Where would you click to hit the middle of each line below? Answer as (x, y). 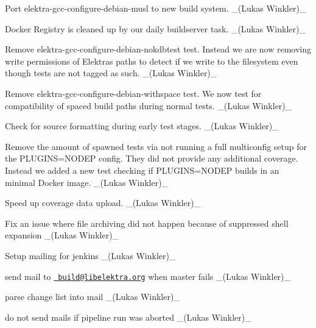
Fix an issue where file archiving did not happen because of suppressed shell (147, 223)
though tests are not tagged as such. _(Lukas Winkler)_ (111, 73)
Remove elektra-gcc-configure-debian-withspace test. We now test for (133, 93)
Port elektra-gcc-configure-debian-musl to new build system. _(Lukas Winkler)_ (156, 8)
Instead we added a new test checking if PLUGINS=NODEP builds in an (142, 170)
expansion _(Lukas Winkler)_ (62, 235)
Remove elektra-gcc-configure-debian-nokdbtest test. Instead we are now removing (158, 49)
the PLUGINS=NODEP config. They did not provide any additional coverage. (152, 158)
